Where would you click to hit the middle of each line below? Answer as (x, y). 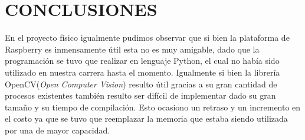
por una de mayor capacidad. (58, 130)
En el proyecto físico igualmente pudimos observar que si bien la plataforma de (147, 38)
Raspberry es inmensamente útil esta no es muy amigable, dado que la (132, 49)
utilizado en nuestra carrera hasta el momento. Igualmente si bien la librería (142, 72)
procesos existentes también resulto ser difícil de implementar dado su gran (140, 95)
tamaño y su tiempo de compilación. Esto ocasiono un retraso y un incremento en (153, 107)
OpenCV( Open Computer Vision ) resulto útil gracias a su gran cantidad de (141, 84)
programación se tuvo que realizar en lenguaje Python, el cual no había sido (142, 61)
